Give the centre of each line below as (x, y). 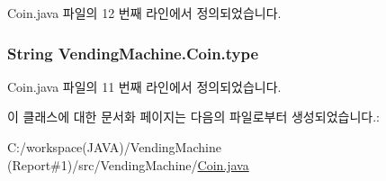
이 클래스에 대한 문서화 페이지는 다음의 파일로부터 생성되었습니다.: (193, 117)
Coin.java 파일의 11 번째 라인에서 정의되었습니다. (144, 86)
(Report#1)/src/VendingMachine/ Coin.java (128, 164)
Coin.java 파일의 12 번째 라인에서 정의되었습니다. (144, 13)
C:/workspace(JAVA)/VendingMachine (114, 147)
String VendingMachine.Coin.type (133, 53)
